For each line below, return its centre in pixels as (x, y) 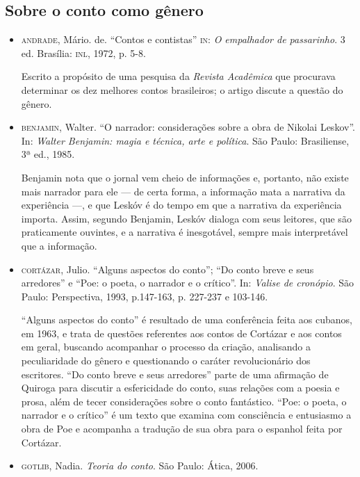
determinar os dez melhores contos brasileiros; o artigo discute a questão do (182, 89)
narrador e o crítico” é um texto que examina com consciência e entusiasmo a (186, 415)
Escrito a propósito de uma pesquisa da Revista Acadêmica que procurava (178, 76)
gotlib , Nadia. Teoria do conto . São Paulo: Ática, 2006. (140, 466)
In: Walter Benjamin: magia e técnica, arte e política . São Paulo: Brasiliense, (185, 140)
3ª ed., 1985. (48, 154)
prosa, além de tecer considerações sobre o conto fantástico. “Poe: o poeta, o (184, 401)
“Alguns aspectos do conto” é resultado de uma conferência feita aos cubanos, (187, 320)
